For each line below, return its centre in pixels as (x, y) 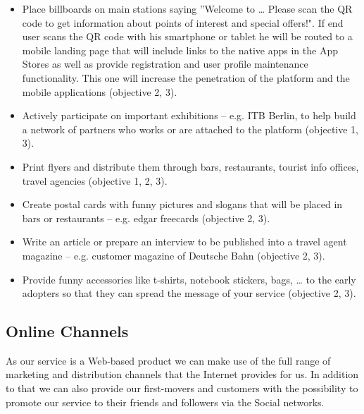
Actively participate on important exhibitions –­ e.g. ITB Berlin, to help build (189, 115)
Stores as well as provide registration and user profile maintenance (165, 64)
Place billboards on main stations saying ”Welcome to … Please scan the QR (187, 8)
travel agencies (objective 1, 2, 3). (95, 180)
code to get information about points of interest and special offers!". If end (183, 22)
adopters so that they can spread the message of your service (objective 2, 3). (189, 293)
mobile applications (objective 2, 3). (100, 91)
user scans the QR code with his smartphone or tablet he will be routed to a (187, 36)
